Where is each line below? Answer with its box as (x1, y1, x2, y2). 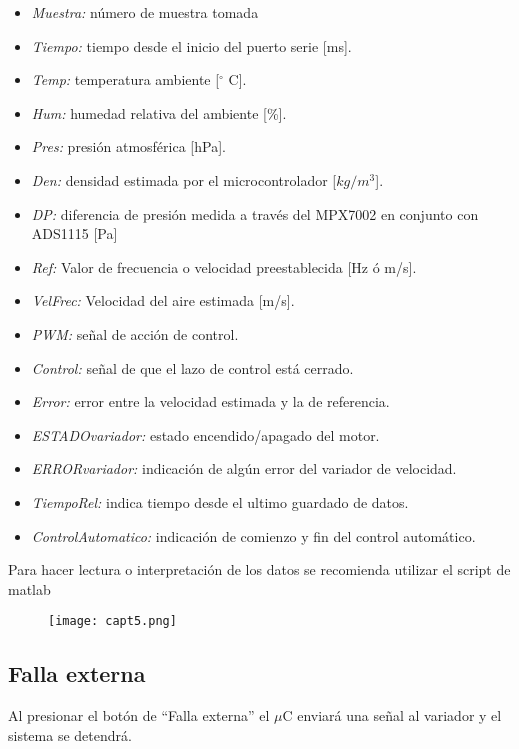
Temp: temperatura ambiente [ (31, 69, 220, 90)
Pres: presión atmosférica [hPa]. (31, 136, 226, 157)
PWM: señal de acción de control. (31, 323, 239, 344)
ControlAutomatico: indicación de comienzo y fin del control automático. (31, 525, 476, 546)
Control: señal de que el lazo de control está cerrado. (31, 357, 354, 378)
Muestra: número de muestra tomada (31, 2, 259, 22)
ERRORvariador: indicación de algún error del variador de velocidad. (31, 458, 457, 479)
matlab (8, 578, 51, 599)
